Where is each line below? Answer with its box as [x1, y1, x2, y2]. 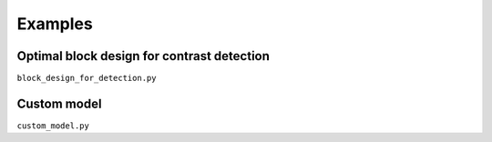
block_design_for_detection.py [16, 73, 157, 84]
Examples [16, 14, 93, 34]
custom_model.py [16, 120, 90, 131]
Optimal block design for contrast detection [16, 48, 271, 64]
